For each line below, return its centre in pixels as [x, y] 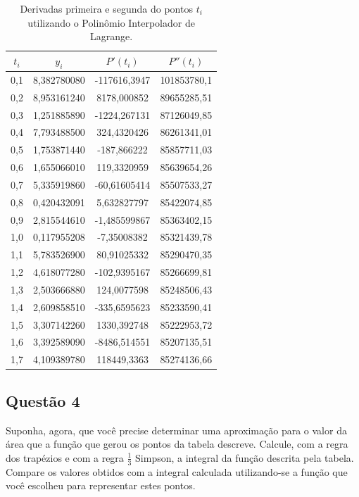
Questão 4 [43, 400]
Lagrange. [112, 36]
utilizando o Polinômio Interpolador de [111, 22]
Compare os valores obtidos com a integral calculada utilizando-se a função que [177, 471]
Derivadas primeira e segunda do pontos [106, 8]
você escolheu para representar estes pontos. [101, 485]
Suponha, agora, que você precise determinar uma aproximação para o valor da [176, 430]
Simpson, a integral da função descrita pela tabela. [245, 457]
